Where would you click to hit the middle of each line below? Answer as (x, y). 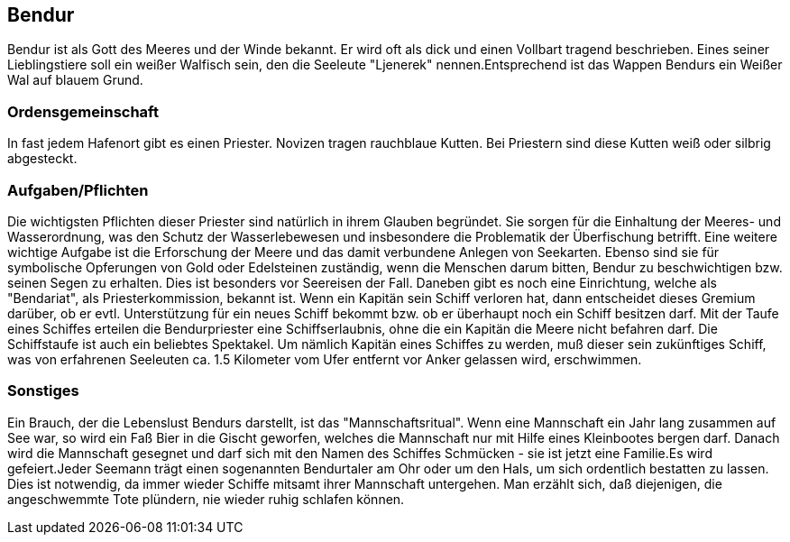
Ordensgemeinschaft (83, 111)
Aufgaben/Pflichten (78, 190)
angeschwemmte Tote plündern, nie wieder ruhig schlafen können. (206, 499)
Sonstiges (43, 391)
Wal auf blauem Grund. (75, 80)
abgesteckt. (42, 159)
